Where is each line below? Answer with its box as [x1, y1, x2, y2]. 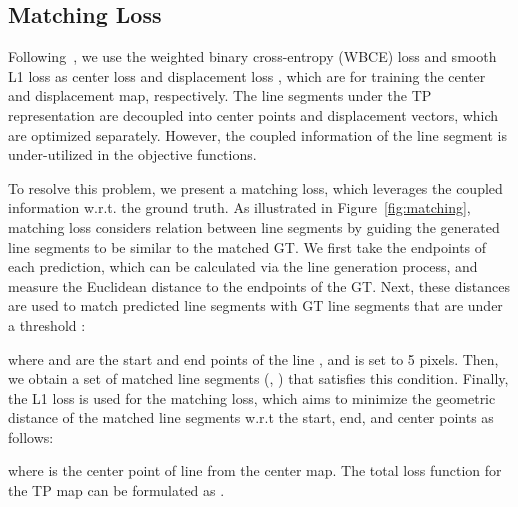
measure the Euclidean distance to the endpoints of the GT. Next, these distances [8, 275, 511, 296]
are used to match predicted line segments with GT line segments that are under [8, 295, 503, 316]
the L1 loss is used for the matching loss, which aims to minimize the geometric [8, 387, 496, 408]
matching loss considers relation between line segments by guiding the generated [8, 216, 500, 237]
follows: [8, 426, 54, 447]
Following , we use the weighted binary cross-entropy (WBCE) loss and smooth [8, 46, 497, 67]
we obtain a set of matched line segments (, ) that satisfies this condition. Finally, [8, 368, 509, 389]
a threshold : [8, 314, 86, 335]
